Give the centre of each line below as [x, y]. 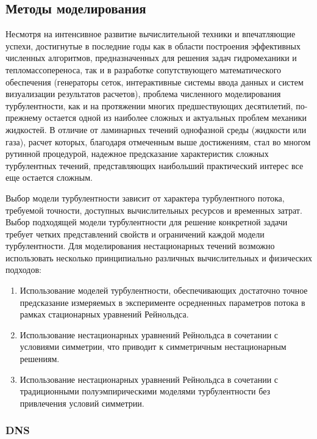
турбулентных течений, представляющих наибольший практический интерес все [155, 165]
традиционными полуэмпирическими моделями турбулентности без [145, 391]
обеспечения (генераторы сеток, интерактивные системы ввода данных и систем [155, 82]
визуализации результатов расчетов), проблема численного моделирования [143, 94]
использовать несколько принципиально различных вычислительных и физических [159, 257]
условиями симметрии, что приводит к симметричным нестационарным [153, 346]
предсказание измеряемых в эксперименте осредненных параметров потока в [162, 302]
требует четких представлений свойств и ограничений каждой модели [135, 234]
